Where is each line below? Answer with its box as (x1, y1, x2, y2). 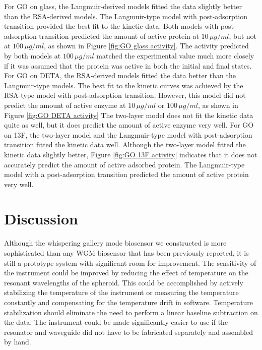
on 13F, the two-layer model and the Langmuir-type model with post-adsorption (4, 129, 252, 140)
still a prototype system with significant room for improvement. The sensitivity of (4, 257, 256, 268)
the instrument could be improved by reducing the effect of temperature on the (4, 267, 248, 278)
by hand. (4, 336, 31, 347)
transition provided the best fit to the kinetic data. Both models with (4, 21, 219, 31)
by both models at (4, 50, 61, 61)
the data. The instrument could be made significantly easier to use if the (4, 317, 228, 327)
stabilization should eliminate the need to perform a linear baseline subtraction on (4, 307, 258, 317)
